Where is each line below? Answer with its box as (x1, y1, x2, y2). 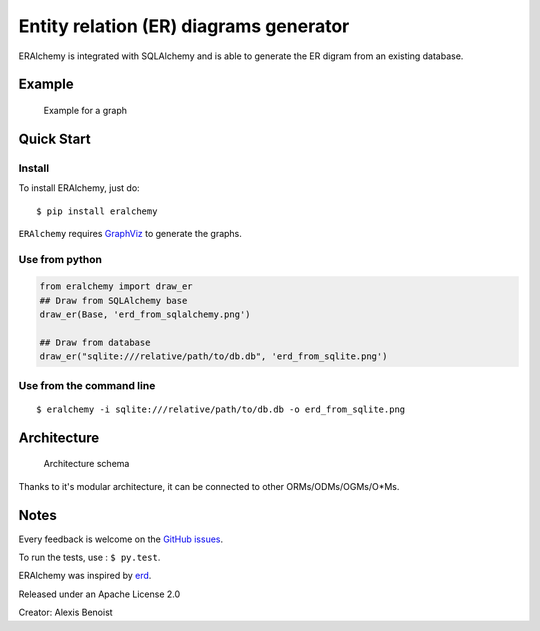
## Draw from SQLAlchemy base (39, 295, 188, 306)
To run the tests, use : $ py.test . (18, 551, 161, 564)
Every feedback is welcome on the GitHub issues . (18, 533, 224, 545)
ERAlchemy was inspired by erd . (18, 570, 152, 582)
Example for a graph (43, 104, 127, 116)
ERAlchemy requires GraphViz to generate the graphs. (18, 227, 242, 239)
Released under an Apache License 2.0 (18, 588, 181, 600)
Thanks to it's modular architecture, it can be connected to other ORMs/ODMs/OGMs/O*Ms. (18, 480, 400, 492)
